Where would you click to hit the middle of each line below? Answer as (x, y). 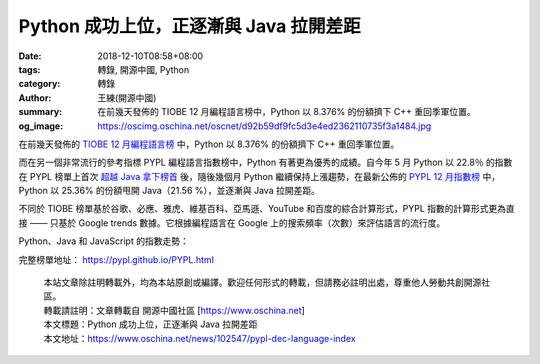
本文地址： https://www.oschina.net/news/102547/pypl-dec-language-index (199, 338)
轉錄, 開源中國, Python (143, 69)
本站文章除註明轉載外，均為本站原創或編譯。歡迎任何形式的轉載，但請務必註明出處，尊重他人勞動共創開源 (262, 282)
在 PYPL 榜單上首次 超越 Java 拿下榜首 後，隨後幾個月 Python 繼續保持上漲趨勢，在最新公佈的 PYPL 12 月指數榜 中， (259, 176)
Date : (30, 56)
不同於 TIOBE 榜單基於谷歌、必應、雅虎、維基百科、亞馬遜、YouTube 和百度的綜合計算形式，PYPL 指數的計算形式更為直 (266, 209)
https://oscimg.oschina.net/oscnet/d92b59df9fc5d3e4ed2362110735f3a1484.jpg (264, 126)
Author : (35, 97)
